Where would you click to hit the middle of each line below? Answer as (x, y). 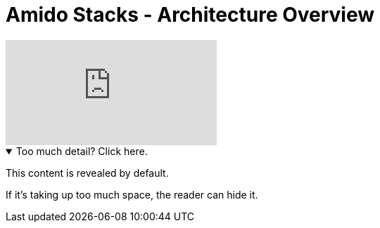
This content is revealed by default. (87, 173)
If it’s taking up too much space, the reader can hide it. (132, 194)
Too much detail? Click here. (82, 151)
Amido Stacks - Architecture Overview (190, 15)
